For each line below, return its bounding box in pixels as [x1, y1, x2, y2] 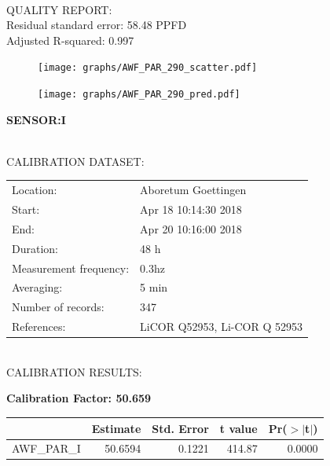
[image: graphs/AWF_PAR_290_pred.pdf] [38, 89, 240, 101]
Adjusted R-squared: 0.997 [6, 31, 134, 48]
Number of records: [12, 299, 104, 315]
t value [219, 420, 258, 436]
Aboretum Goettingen [140, 182, 247, 198]
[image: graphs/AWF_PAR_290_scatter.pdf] [38, 62, 258, 74]
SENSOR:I [6, 111, 66, 127]
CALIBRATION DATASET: [6, 152, 145, 169]
